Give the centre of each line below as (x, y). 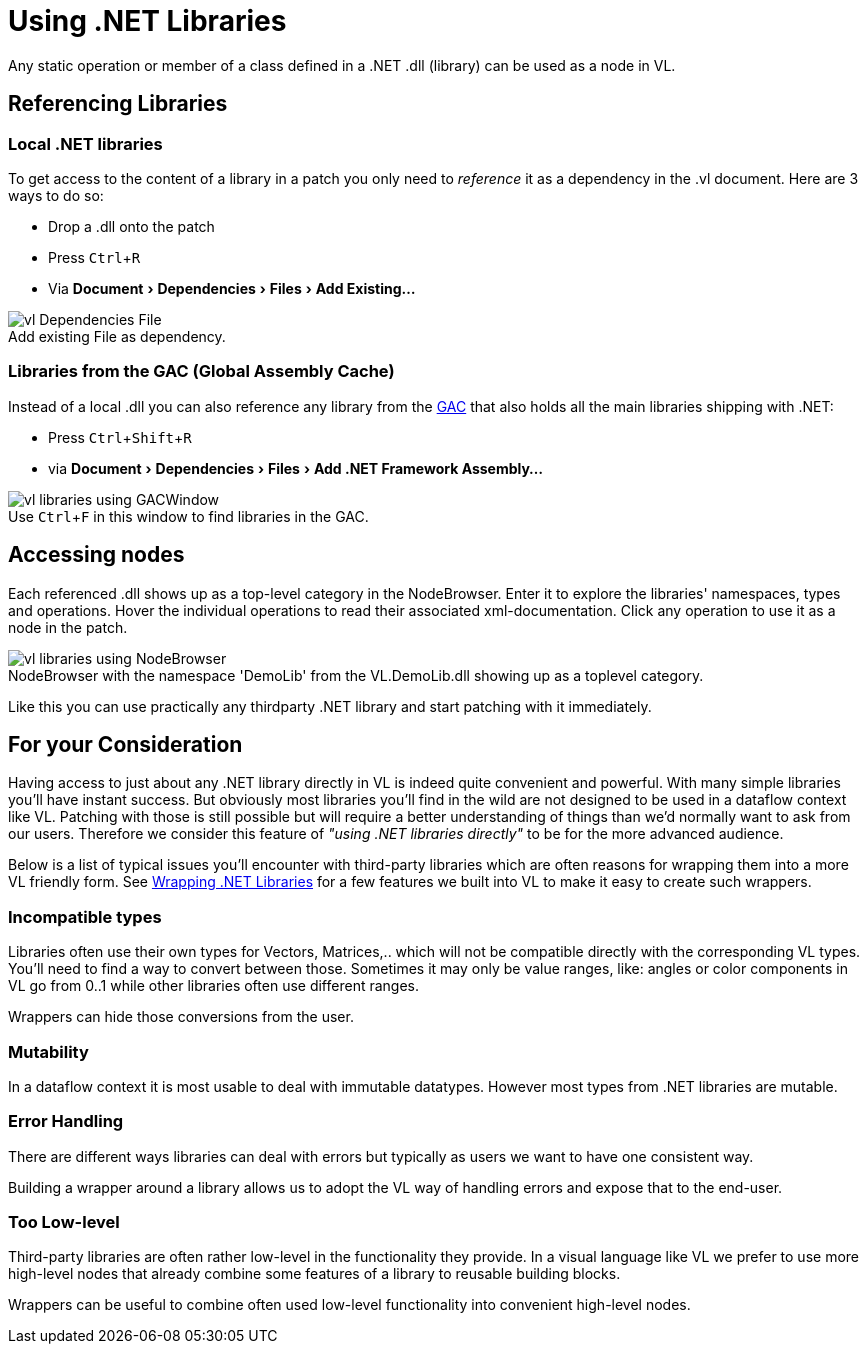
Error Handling (66, 1121)
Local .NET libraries (85, 143)
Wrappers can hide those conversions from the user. (181, 1017)
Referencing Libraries (118, 104)
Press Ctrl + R (94, 257)
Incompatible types (85, 916)
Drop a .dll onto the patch (131, 226)
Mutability (48, 1051)
